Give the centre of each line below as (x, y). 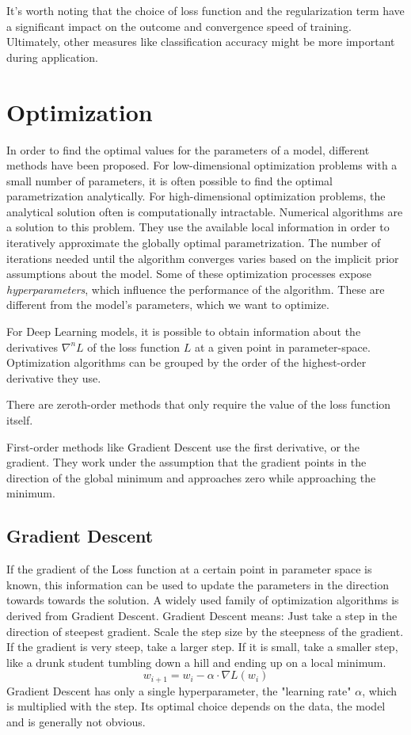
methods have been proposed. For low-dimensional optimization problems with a (202, 165)
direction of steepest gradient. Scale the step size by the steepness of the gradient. (205, 631)
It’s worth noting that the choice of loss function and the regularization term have (205, 10)
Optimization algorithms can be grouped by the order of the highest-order (186, 362)
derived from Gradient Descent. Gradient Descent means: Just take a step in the (202, 615)
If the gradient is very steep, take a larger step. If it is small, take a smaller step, (202, 647)
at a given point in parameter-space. (282, 347)
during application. (52, 57)
